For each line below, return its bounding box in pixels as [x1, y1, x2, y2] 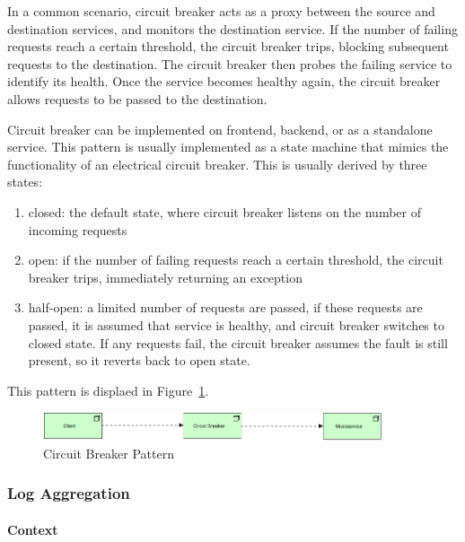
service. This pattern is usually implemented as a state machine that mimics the [7, 137, 449, 156]
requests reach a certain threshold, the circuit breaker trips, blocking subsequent [7, 37, 449, 56]
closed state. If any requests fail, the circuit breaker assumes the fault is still [28, 333, 448, 352]
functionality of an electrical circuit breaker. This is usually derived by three [7, 154, 427, 173]
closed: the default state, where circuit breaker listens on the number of [28, 202, 422, 221]
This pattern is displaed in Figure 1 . [7, 380, 209, 399]
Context [7, 520, 58, 538]
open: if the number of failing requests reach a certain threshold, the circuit [28, 250, 443, 269]
